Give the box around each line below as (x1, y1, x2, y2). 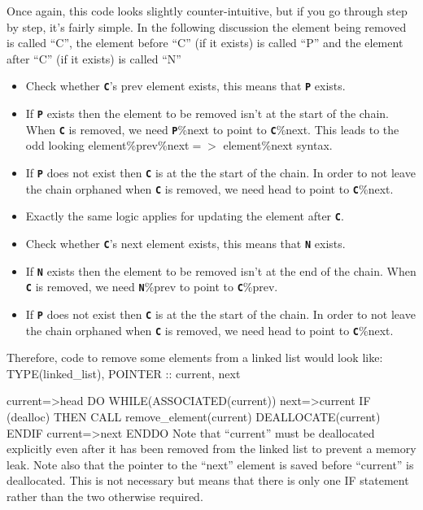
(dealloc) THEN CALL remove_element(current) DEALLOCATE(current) (7, 408, 381, 425)
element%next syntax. (223, 137, 333, 154)
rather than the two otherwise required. (7, 487, 203, 504)
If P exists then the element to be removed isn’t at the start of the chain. (25, 105, 389, 122)
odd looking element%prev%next (25, 137, 190, 154)
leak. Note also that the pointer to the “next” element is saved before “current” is (7, 456, 414, 473)
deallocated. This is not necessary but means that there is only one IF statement (7, 472, 409, 489)
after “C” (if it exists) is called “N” (7, 50, 181, 67)
